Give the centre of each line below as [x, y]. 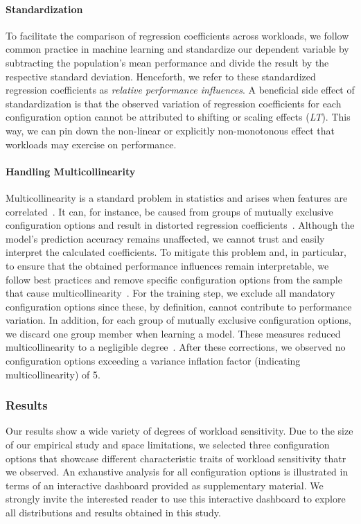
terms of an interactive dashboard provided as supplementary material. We [165, 485]
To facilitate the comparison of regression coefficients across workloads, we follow [177, 35]
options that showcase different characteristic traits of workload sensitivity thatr [176, 458]
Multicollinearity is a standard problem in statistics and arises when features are [177, 197]
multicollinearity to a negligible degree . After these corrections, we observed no [176, 347]
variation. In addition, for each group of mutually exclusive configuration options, [178, 320]
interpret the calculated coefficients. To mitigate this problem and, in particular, [176, 252]
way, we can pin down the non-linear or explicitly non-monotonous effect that [170, 130]
